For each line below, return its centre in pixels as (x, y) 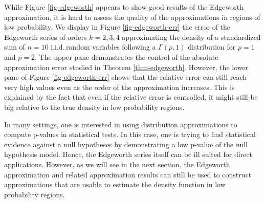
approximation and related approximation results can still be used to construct (128, 174)
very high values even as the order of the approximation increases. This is (119, 87)
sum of (15, 47)
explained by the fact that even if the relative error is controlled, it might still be (131, 97)
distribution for (212, 47)
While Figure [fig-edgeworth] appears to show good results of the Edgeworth (124, 7)
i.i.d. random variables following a (103, 47)
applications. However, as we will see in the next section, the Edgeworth (117, 164)
